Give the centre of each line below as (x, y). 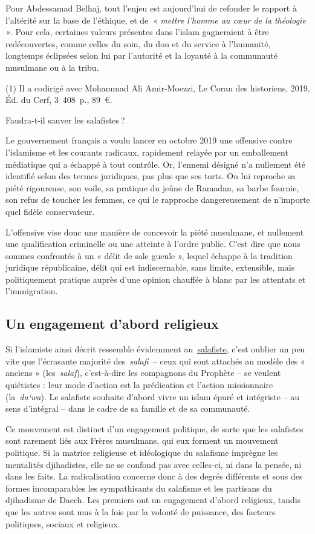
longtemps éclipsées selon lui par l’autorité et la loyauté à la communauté (141, 55)
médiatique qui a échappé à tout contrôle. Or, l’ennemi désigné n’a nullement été (155, 164)
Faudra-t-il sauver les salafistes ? (65, 120)
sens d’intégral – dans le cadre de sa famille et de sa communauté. (128, 408)
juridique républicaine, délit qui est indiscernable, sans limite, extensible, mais (150, 267)
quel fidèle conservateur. (50, 211)
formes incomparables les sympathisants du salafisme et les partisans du (139, 488)
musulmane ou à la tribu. (52, 67)
